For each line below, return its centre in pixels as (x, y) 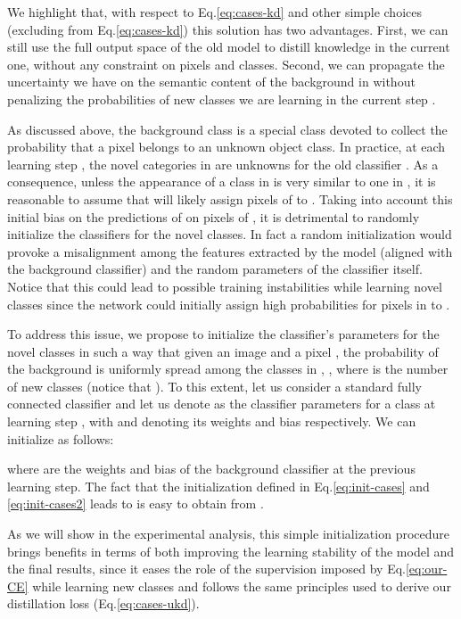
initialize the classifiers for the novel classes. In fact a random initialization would (230, 234)
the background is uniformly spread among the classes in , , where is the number (228, 369)
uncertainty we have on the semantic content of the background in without (211, 82)
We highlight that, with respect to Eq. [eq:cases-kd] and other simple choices (214, 12)
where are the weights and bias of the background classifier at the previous (211, 469)
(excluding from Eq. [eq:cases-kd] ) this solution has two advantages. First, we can (228, 29)
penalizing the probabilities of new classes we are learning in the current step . (222, 99)
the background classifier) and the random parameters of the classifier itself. (215, 269)
